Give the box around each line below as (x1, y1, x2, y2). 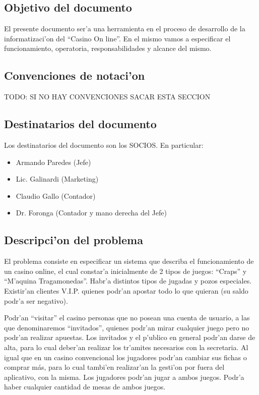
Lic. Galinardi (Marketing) (16, 174, 99, 184)
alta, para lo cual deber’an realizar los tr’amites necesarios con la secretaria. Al (4, 342, 248, 352)
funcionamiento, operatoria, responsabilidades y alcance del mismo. (4, 43, 212, 53)
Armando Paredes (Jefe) (16, 156, 91, 167)
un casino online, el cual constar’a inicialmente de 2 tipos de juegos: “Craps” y (4, 265, 247, 276)
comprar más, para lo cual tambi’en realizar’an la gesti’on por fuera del (4, 362, 225, 372)
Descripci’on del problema (4, 232, 143, 248)
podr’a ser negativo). (4, 295, 68, 306)
